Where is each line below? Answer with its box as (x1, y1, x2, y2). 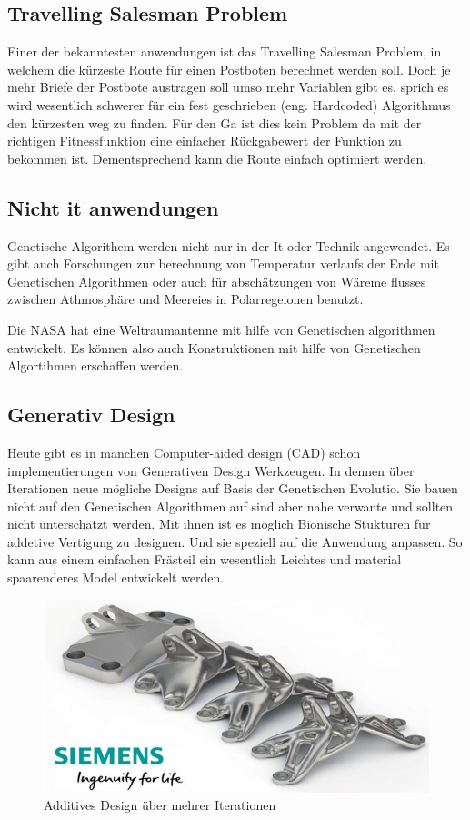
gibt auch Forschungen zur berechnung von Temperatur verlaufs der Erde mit (7, 254, 439, 273)
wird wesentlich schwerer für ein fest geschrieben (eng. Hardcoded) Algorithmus (7, 95, 451, 114)
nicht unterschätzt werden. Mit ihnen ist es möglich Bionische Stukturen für (7, 514, 431, 533)
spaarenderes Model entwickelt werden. (7, 568, 225, 587)
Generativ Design (7, 400, 175, 429)
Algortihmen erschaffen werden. (7, 356, 184, 375)
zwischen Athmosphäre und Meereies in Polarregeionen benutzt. (7, 289, 364, 309)
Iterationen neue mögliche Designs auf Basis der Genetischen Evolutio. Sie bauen (7, 479, 458, 498)
